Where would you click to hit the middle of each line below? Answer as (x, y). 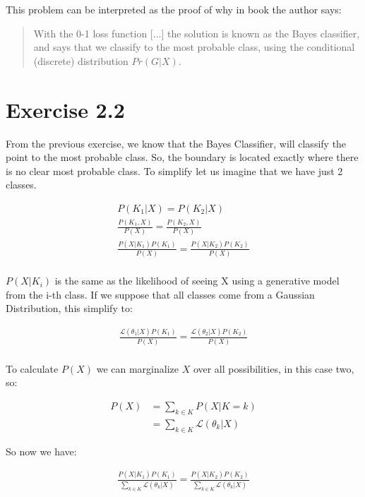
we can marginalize (137, 368)
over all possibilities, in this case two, (274, 368)
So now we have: (41, 451)
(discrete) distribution (81, 60)
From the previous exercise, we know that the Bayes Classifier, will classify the (176, 143)
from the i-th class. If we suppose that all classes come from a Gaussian (160, 294)
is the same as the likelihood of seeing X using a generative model (197, 281)
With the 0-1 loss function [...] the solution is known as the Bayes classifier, (197, 33)
